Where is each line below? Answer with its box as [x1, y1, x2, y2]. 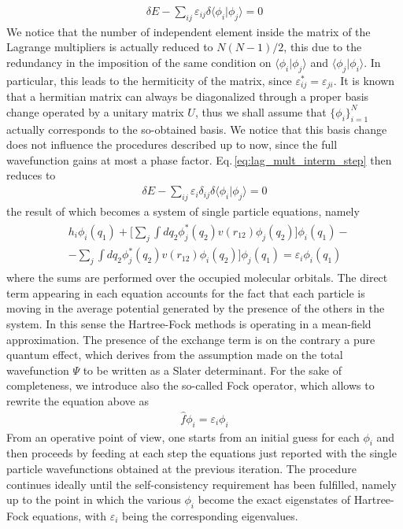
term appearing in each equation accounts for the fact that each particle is [6, 284, 365, 301]
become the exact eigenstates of [198, 491, 351, 508]
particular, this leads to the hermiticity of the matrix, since [6, 72, 292, 88]
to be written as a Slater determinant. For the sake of [83, 361, 342, 378]
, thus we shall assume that [194, 103, 327, 120]
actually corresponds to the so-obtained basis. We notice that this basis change [6, 120, 387, 137]
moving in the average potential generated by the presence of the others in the [6, 300, 385, 316]
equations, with [32, 507, 107, 523]
